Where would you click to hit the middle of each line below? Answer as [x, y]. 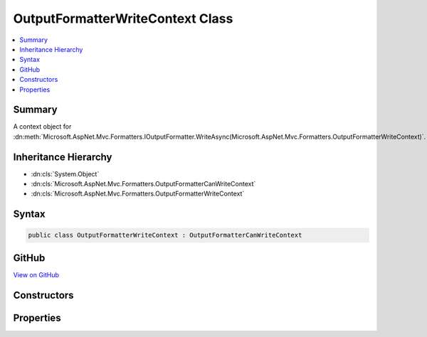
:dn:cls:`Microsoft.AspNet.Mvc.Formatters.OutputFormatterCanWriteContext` [143, 184]
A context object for [42, 127]
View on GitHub [36, 274]
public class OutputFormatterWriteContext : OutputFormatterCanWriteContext [165, 235]
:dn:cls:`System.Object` [65, 173]
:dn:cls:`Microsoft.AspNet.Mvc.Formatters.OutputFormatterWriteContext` [138, 194]
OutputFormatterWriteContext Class [123, 18]
